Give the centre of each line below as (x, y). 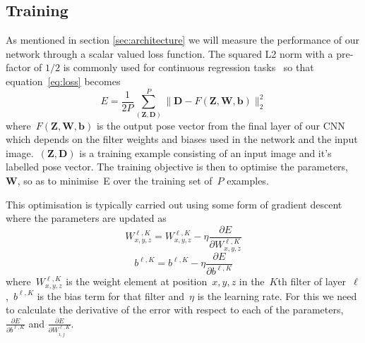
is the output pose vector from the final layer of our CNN (221, 125)
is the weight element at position (137, 281)
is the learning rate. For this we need (277, 295)
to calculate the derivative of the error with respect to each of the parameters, (175, 310)
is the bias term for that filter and (111, 295)
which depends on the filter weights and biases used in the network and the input (182, 139)
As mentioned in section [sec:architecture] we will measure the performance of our (183, 40)
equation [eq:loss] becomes (63, 81)
